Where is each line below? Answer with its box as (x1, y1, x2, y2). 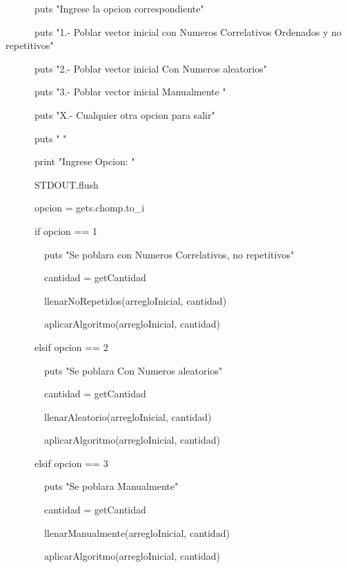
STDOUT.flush (34, 177, 99, 191)
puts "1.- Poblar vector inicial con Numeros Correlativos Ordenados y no (34, 24, 342, 39)
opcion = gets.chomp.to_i (34, 200, 145, 215)
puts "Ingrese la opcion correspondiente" (34, 1, 204, 15)
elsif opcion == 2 (34, 339, 108, 354)
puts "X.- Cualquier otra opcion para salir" (34, 107, 215, 122)
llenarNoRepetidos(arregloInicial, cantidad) (43, 293, 227, 307)
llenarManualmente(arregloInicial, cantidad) (43, 525, 230, 540)
